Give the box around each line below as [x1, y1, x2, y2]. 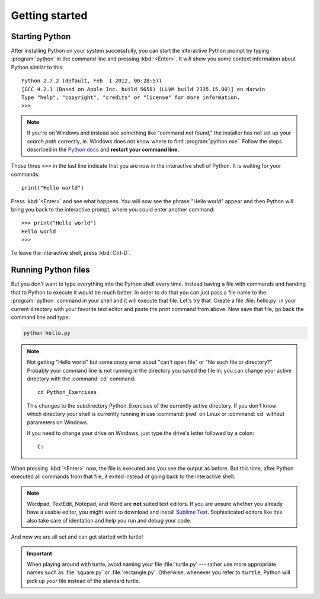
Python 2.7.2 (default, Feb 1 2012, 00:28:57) [21, 78, 162, 84]
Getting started [11, 9, 88, 22]
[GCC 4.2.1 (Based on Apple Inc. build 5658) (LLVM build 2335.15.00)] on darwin [21, 86, 265, 92]
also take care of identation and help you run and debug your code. [27, 517, 192, 524]
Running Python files [11, 265, 90, 275]
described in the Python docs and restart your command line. [27, 146, 180, 153]
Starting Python [11, 31, 71, 41]
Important [27, 550, 53, 557]
